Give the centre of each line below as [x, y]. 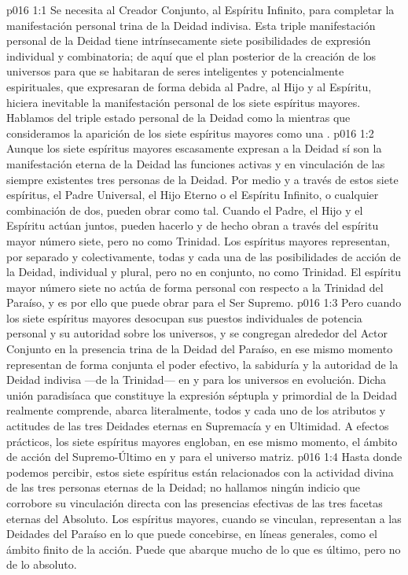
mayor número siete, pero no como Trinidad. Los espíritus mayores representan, [198, 240]
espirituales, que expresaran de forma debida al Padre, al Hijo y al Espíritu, [189, 86]
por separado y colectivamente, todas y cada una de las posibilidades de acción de [204, 256]
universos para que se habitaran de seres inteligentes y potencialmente [175, 71]
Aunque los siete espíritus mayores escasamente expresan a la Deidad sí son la [194, 148]
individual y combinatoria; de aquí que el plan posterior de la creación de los [191, 55]
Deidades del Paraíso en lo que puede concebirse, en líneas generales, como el [192, 534]
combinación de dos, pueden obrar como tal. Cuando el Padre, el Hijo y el [185, 210]
